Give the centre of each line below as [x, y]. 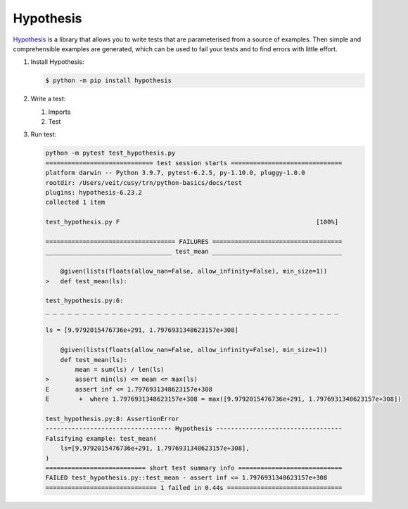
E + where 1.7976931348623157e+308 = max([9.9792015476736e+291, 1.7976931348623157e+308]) [223, 399]
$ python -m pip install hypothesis [109, 80]
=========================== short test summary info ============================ [194, 468]
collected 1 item [75, 202]
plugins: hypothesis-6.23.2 [94, 193]
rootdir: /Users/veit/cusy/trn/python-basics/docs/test [144, 182]
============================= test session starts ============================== [194, 163]
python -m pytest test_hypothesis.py [110, 153]
